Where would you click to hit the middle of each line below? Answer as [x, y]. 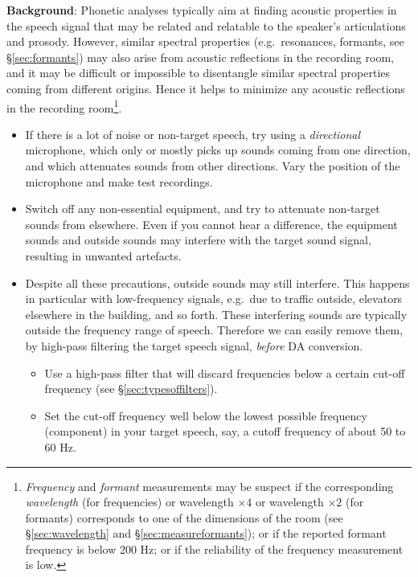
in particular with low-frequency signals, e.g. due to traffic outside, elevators [214, 299]
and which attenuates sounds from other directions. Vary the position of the [213, 166]
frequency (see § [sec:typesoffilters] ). [131, 389]
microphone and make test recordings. [119, 181]
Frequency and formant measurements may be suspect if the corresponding [209, 486]
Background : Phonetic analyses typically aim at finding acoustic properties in [202, 10]
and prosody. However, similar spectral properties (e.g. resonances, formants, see [205, 41]
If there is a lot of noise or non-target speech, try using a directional [193, 134]
